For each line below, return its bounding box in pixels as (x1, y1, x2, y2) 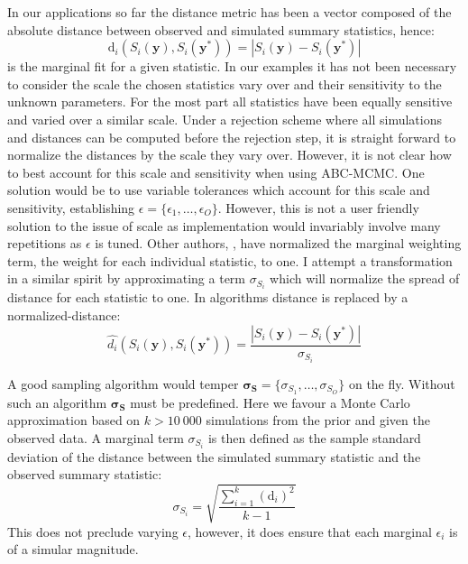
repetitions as (7, 234, 82, 253)
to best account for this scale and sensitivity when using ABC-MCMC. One (7, 162, 425, 181)
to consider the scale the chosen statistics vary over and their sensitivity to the (7, 74, 442, 93)
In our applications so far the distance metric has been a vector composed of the (7, 3, 452, 21)
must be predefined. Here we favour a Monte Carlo (130, 393, 410, 411)
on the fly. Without (348, 374, 455, 393)
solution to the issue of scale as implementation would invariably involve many (7, 216, 441, 235)
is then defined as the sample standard (207, 428, 421, 447)
